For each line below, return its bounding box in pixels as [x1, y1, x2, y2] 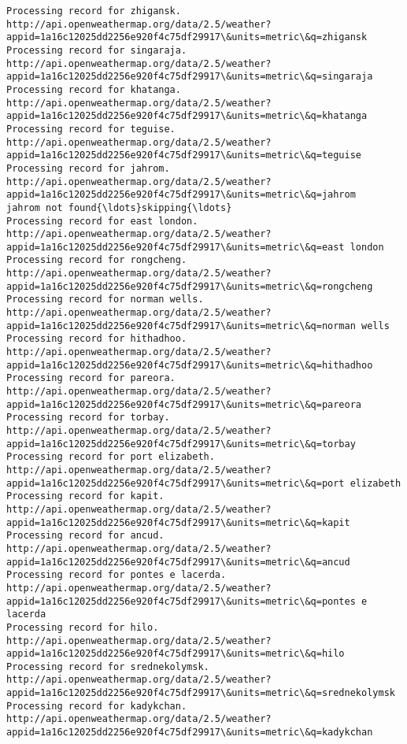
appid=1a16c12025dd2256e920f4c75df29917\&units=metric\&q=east [6, 241, 345, 253]
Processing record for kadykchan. [6, 700, 187, 712]
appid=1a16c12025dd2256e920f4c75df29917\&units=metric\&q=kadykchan [6, 727, 373, 738]
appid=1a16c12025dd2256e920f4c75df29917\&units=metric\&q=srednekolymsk [6, 687, 395, 699]
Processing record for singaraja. [6, 44, 187, 56]
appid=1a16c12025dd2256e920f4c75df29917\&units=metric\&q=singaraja [6, 71, 373, 83]
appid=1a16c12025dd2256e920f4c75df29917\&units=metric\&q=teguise [6, 150, 362, 161]
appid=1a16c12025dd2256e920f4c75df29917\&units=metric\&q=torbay [6, 438, 356, 450]
